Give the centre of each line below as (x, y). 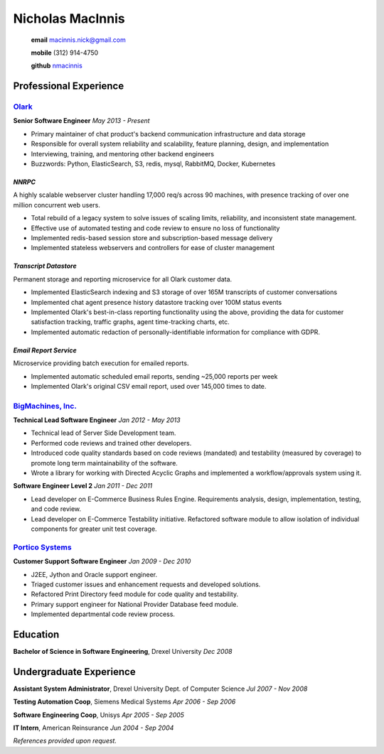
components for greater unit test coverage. (94, 529)
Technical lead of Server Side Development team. (103, 433)
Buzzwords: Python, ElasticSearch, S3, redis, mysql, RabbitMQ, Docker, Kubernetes (153, 164)
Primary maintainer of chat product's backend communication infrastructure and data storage (168, 134)
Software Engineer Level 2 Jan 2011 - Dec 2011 (83, 486)
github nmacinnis (57, 66)
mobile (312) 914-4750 (65, 53)
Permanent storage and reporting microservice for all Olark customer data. (123, 279)
